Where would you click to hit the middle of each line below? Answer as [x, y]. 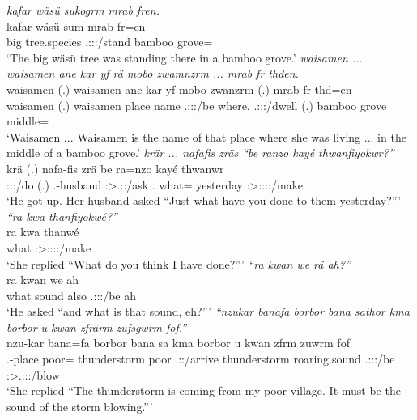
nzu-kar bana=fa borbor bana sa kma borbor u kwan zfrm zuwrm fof [178, 343]
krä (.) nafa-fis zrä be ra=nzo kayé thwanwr [115, 168]
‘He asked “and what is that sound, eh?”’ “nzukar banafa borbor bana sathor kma [208, 311]
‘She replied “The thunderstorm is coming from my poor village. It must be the [204, 390]
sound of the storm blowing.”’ [80, 406]
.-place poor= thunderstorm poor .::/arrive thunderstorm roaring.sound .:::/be [201, 359]
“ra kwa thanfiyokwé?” [62, 216]
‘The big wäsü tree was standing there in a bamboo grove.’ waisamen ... [185, 57]
